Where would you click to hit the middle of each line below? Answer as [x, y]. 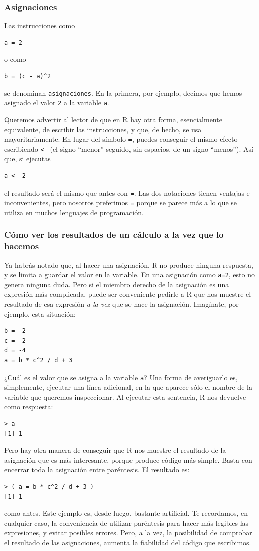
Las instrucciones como [40, 25]
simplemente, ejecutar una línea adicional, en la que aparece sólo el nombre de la [128, 387]
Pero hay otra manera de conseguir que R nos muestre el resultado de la [115, 450]
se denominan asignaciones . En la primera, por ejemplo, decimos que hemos [123, 93]
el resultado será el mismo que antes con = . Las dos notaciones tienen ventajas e [127, 192]
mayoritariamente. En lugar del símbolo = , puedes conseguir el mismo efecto [121, 139]
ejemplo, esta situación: [40, 314]
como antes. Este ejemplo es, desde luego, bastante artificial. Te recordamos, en [126, 513]
